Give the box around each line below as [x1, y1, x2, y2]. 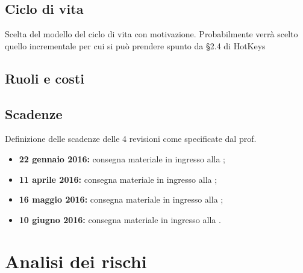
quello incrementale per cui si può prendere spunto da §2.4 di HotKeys [5, 39, 266, 52]
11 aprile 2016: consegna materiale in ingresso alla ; [19, 173, 217, 185]
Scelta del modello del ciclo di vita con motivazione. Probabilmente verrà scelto [5, 28, 298, 40]
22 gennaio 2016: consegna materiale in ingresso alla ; [19, 152, 226, 165]
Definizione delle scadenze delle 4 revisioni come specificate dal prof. [5, 132, 257, 145]
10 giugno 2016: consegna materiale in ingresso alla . [19, 213, 221, 225]
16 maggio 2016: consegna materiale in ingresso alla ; [19, 193, 223, 206]
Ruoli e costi [5, 69, 84, 87]
